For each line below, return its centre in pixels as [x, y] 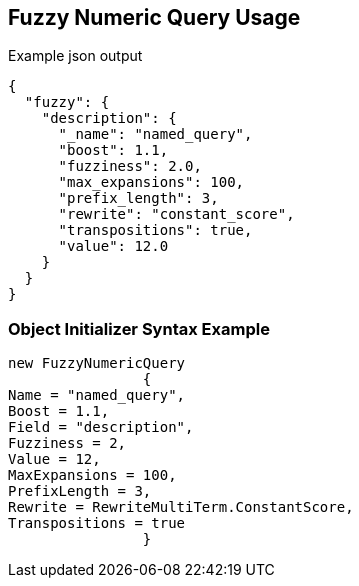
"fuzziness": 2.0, [130, 166]
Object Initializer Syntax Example [139, 328]
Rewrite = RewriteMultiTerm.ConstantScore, [181, 507]
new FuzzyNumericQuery [97, 363]
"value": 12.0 [113, 246]
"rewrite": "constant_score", [176, 214]
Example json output [75, 56]
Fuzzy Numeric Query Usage [154, 17]
